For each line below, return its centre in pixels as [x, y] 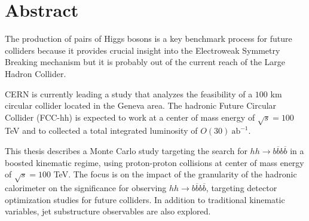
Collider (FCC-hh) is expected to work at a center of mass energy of [130, 117]
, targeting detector [241, 188]
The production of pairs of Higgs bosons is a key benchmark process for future [149, 39]
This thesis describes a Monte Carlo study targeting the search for [126, 151]
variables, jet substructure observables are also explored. [108, 211]
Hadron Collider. [36, 73]
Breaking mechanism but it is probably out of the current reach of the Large [145, 62]
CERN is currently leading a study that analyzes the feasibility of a [129, 93]
